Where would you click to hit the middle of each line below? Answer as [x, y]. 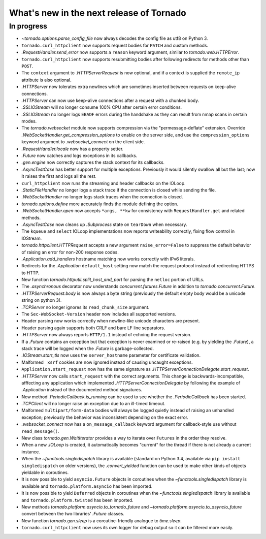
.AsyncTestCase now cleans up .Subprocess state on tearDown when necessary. [104, 224]
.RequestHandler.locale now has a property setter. [72, 149]
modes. [29, 121]
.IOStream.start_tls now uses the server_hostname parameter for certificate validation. [111, 355]
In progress [28, 26]
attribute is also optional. [46, 80]
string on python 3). [41, 300]
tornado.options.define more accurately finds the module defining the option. [100, 204]
